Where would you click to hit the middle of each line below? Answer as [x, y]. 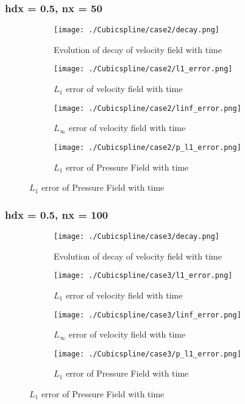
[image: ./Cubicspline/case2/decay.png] [137, 30]
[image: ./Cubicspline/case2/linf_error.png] [147, 108]
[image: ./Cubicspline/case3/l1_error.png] [143, 276]
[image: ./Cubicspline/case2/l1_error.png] [143, 69]
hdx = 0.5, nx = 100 [57, 214]
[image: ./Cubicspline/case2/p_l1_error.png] [147, 147]
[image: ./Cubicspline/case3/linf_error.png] [147, 315]
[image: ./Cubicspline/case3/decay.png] [137, 237]
